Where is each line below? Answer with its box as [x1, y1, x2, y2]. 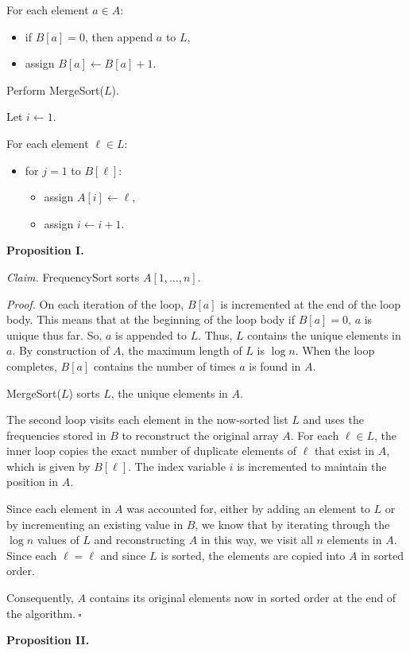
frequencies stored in [6, 426, 106, 443]
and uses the [303, 411, 364, 428]
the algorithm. [6, 604, 76, 621]
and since [100, 546, 146, 563]
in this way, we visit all [200, 531, 313, 548]
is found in [249, 357, 301, 374]
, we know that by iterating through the [195, 515, 390, 532]
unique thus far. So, [6, 326, 102, 343]
